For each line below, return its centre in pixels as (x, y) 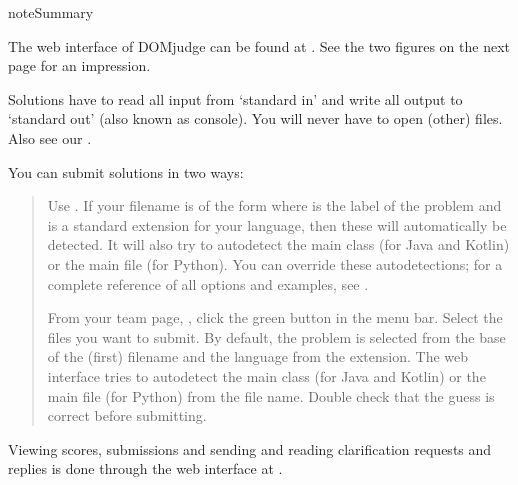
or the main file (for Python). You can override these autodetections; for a (275, 263)
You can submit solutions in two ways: (126, 171)
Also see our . (50, 137)
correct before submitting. (127, 415)
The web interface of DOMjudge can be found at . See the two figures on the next (259, 45)
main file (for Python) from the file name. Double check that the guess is (271, 395)
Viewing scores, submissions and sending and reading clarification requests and (250, 448)
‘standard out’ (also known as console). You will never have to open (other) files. (255, 118)
